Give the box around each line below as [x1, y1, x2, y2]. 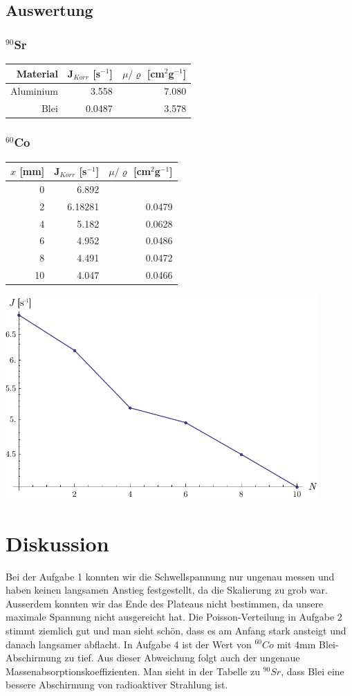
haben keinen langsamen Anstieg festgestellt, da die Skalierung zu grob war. [6, 583, 328, 597]
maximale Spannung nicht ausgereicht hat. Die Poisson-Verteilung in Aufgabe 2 [6, 610, 342, 624]
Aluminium [10, 84, 58, 98]
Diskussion [6, 529, 109, 557]
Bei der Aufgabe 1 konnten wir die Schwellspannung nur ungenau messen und [6, 569, 335, 583]
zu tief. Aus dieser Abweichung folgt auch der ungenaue [64, 650, 300, 665]
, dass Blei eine [281, 663, 344, 678]
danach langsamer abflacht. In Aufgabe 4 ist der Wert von [6, 637, 252, 651]
